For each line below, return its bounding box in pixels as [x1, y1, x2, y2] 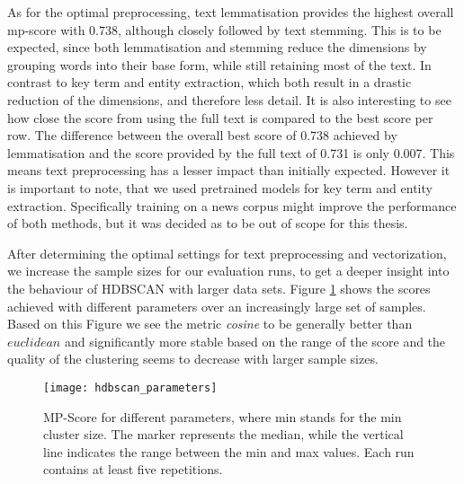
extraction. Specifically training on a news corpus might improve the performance [7, 196, 457, 215]
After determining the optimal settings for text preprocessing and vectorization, [7, 243, 447, 262]
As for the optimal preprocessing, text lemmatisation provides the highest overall [7, 3, 454, 21]
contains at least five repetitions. [43, 460, 223, 479]
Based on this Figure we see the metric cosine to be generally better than [7, 314, 413, 333]
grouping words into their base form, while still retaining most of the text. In [7, 55, 432, 74]
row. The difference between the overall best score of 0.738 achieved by [7, 126, 397, 145]
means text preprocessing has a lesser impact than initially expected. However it [7, 161, 451, 180]
